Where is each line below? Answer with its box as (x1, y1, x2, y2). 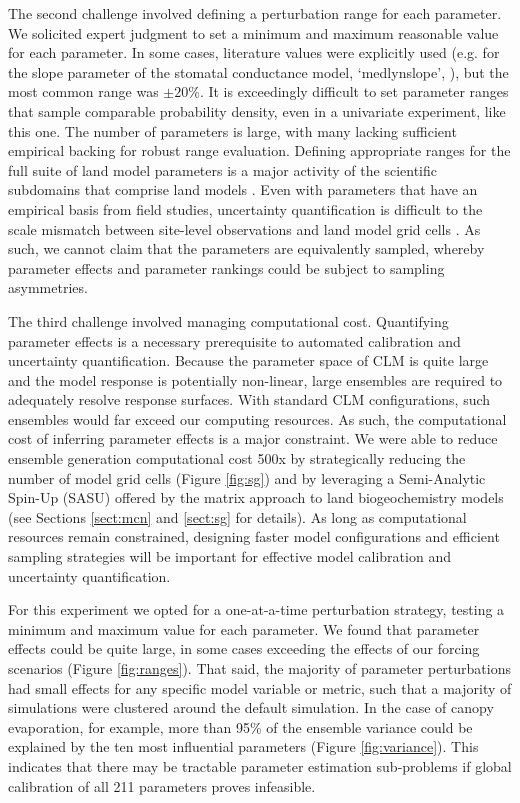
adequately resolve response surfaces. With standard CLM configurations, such (8, 389, 491, 410)
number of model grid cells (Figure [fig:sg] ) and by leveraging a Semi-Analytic (8, 467, 486, 488)
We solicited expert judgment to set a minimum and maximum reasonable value (8, 22, 499, 43)
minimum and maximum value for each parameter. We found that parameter (8, 618, 480, 639)
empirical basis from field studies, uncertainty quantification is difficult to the (8, 198, 483, 219)
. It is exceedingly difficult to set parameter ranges (199, 81, 509, 102)
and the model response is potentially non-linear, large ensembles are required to (8, 369, 503, 390)
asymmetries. (8, 277, 88, 298)
